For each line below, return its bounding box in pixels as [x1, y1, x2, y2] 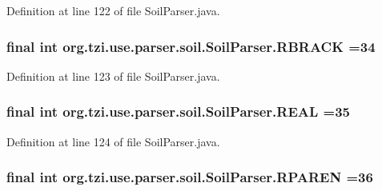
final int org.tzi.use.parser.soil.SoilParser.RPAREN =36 [6, 167, 373, 187]
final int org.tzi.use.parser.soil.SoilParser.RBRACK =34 [6, 36, 376, 56]
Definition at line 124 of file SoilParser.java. [6, 133, 220, 149]
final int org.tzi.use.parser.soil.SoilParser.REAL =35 [6, 101, 351, 121]
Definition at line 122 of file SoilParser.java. [6, 2, 220, 18]
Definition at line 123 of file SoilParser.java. [6, 67, 220, 84]
